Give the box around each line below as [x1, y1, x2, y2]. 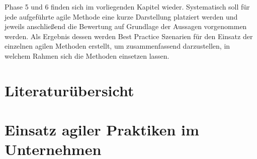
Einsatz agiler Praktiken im [5, 119, 199, 140]
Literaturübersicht [5, 80, 134, 100]
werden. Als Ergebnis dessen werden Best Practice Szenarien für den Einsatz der [5, 31, 253, 41]
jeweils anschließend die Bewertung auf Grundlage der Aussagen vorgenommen [5, 21, 247, 32]
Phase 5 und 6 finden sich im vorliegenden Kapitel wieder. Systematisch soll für [5, 2, 250, 12]
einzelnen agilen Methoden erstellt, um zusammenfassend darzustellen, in [5, 41, 230, 51]
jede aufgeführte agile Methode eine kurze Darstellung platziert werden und [5, 11, 238, 22]
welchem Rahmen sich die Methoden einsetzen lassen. [5, 50, 169, 61]
